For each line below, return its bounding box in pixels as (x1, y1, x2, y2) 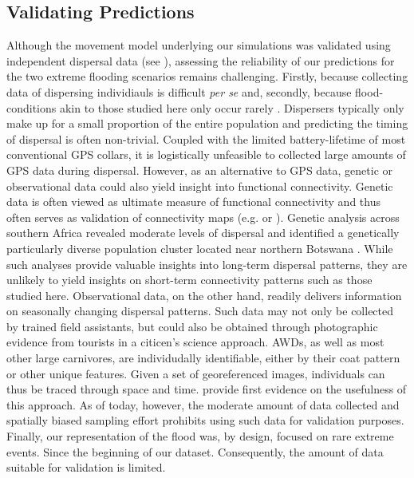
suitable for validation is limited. (6, 459, 166, 476)
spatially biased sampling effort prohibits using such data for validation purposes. (6, 412, 404, 429)
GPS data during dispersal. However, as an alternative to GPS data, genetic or (6, 161, 393, 178)
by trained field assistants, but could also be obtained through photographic (6, 318, 378, 334)
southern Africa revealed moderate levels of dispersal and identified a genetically (6, 224, 400, 241)
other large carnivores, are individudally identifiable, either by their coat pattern (6, 350, 400, 366)
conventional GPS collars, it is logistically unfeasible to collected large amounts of (6, 146, 406, 163)
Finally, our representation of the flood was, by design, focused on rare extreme (6, 428, 394, 444)
